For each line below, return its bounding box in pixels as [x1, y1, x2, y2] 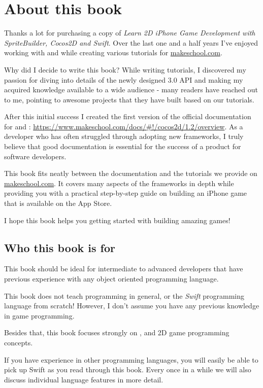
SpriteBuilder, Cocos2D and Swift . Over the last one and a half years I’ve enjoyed [4, 37, 258, 48]
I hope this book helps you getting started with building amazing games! [4, 215, 231, 225]
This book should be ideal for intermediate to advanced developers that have [4, 263, 243, 274]
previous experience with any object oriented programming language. [4, 273, 219, 284]
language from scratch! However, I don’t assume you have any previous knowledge [4, 300, 259, 311]
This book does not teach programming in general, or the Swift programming [4, 290, 244, 301]
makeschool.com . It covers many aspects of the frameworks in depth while [4, 178, 234, 188]
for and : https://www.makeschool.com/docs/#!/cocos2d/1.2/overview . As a [4, 121, 243, 131]
